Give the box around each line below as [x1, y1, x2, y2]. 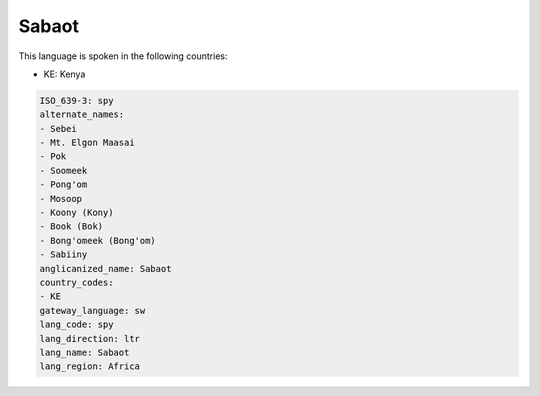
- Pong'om [39, 179, 88, 190]
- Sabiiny [39, 249, 88, 260]
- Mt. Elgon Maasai [39, 137, 135, 149]
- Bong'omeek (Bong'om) [39, 235, 157, 246]
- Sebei [39, 123, 77, 134]
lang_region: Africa [39, 361, 140, 372]
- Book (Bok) [39, 221, 104, 232]
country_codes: [39, 277, 114, 288]
